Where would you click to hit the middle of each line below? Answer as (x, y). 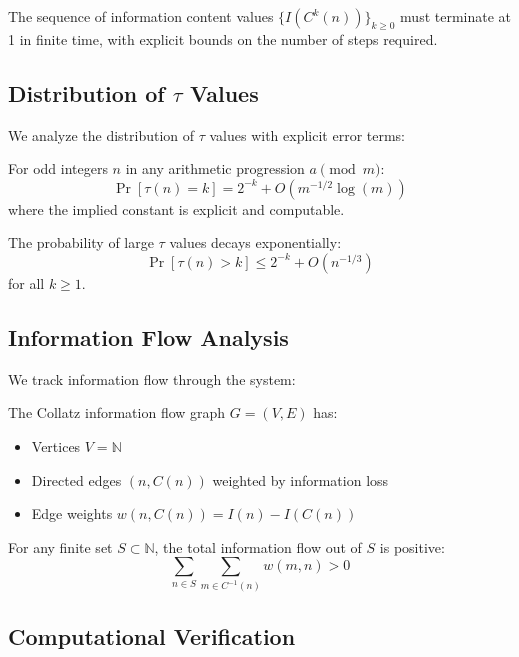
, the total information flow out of (258, 546)
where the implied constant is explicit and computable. (176, 208)
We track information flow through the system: (152, 378)
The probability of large (81, 242)
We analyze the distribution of (101, 134)
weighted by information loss (300, 479)
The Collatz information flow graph (117, 412)
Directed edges (76, 479)
